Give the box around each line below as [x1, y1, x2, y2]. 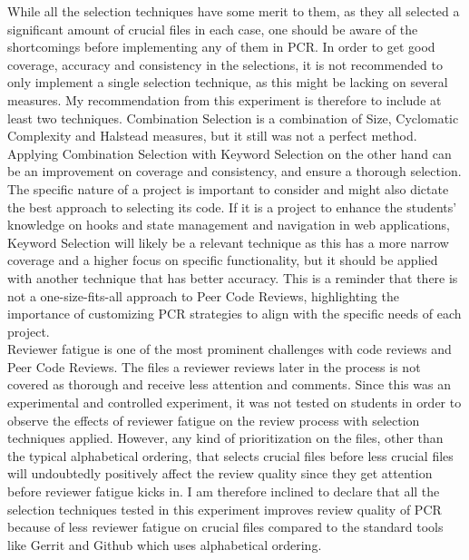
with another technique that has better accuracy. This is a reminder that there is [7, 268, 458, 287]
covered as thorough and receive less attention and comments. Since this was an [7, 375, 451, 394]
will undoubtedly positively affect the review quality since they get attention [7, 464, 433, 483]
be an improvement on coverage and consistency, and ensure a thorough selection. [7, 162, 462, 181]
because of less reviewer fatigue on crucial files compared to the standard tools [7, 517, 444, 536]
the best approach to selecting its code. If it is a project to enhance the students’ [7, 197, 457, 216]
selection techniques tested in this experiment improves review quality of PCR [7, 499, 442, 518]
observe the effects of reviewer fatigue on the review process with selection [7, 410, 420, 429]
